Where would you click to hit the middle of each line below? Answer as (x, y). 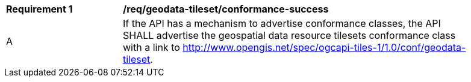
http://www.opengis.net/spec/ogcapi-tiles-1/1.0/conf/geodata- (324, 47)
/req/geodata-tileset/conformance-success (226, 9)
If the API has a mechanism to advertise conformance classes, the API (282, 23)
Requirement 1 (39, 9)
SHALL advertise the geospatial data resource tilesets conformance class (289, 35)
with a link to (151, 47)
